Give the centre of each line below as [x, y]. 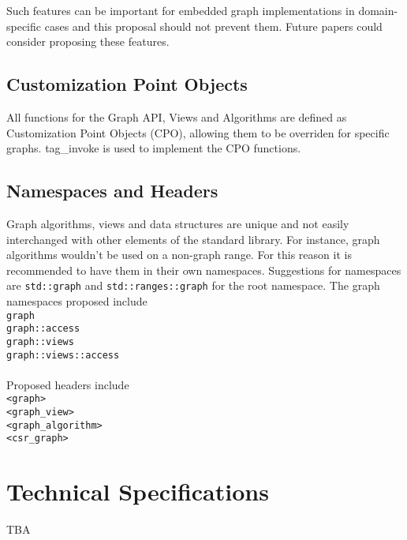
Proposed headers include [68, 384]
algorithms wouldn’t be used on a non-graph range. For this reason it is [179, 255]
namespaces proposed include [77, 301]
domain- [378, 10]
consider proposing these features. [88, 41]
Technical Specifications [138, 491]
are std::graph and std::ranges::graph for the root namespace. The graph [193, 285]
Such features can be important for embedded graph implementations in [181, 10]
